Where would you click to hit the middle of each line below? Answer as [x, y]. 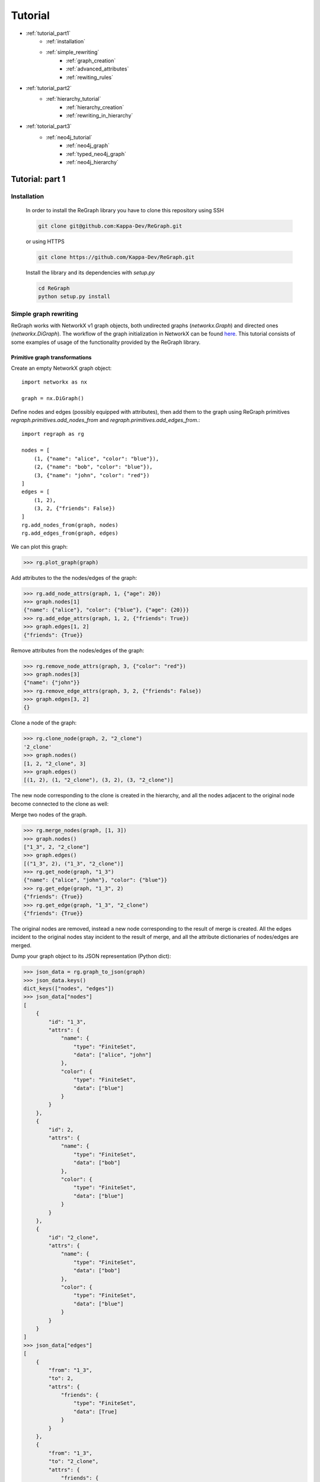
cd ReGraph [54, 288]
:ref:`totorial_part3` [49, 126]
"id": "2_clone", [73, 1237]
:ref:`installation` [66, 41]
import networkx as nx [55, 382]
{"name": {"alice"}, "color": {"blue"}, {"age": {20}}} [106, 610]
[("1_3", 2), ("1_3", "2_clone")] [73, 863]
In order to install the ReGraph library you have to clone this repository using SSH [125, 210]
